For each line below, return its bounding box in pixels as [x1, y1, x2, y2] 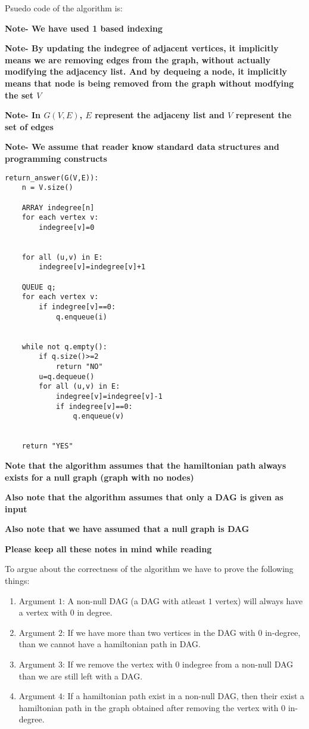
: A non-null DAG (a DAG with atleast [62, 594, 206, 607]
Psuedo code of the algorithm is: [5, 2, 123, 14]
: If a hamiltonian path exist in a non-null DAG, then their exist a [62, 690, 305, 702]
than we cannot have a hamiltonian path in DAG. [18, 638, 201, 650]
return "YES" [21, 442, 73, 451]
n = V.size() [21, 183, 73, 192]
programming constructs [5, 152, 107, 164]
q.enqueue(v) [73, 412, 124, 421]
